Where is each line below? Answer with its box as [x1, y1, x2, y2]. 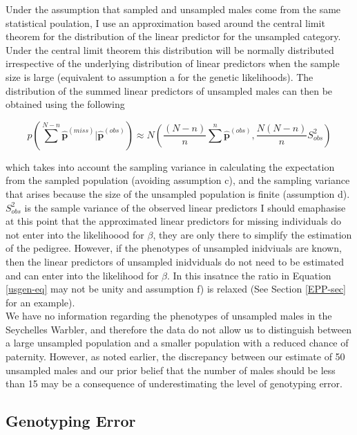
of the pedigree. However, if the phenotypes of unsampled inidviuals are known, [6, 241, 342, 255]
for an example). [6, 295, 75, 309]
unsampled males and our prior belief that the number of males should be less [6, 362, 336, 377]
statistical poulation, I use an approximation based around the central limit [6, 15, 325, 30]
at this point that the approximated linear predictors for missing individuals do [6, 214, 341, 228]
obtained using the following [6, 97, 125, 111]
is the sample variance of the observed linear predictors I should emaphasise [24, 200, 346, 214]
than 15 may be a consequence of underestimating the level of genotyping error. [6, 376, 342, 391]
